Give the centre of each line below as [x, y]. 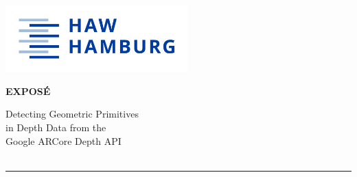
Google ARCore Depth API [64, 140]
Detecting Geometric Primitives [72, 114]
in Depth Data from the [56, 127]
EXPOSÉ [28, 91]
